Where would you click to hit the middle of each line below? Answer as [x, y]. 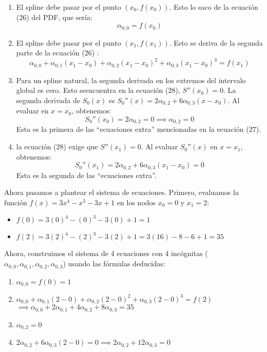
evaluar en [32, 111]
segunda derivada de [48, 100]
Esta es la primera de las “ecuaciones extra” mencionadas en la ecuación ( [132, 129]
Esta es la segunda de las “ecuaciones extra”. [86, 175]
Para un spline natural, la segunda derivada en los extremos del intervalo [131, 80]
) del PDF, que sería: [59, 17]
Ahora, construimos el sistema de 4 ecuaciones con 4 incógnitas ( [106, 253]
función [16, 202]
